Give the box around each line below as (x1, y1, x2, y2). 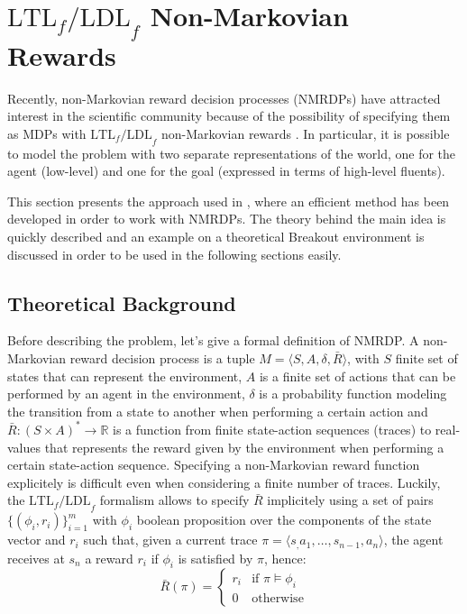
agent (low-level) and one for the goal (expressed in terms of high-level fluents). (7, 161, 445, 180)
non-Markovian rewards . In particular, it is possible (160, 124, 450, 142)
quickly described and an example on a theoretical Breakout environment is (7, 227, 425, 246)
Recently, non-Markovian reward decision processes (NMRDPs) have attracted (7, 88, 441, 107)
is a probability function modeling (259, 384, 447, 403)
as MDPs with (7, 124, 87, 142)
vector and (7, 530, 66, 549)
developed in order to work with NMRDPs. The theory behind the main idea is (7, 209, 446, 228)
